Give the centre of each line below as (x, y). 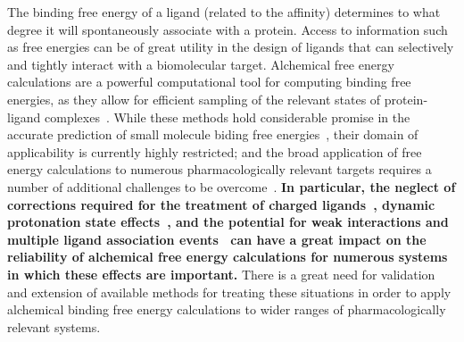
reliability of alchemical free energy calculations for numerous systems (228, 257)
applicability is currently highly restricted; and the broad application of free (215, 151)
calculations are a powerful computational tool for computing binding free (209, 82)
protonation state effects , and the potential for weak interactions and (228, 222)
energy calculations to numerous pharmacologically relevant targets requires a (220, 169)
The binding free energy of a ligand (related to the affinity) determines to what (224, 12)
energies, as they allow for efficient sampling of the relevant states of (194, 99)
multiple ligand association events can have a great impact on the (217, 239)
